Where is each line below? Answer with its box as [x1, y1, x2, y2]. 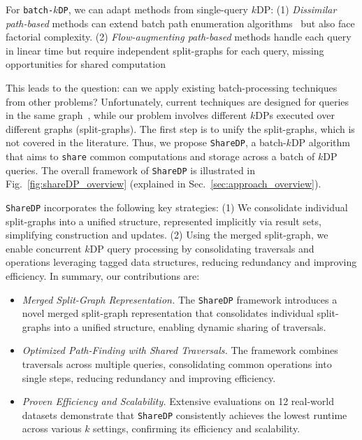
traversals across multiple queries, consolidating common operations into [22, 357, 332, 371]
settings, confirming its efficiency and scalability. [93, 421, 301, 436]
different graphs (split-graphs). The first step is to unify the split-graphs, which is [6, 121, 355, 136]
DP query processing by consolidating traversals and [89, 241, 314, 255]
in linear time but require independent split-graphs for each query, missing [6, 43, 324, 57]
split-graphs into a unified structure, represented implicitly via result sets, [6, 213, 321, 228]
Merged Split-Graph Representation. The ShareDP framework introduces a [22, 292, 338, 306]
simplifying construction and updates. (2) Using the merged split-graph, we [6, 227, 328, 242]
